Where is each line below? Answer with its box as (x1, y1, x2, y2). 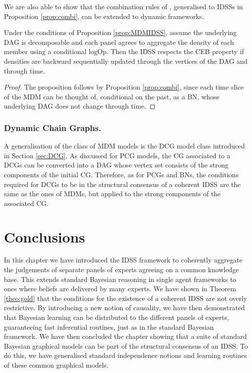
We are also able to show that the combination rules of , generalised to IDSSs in (4, 1, 243, 11)
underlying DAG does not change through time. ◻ (4, 101, 156, 111)
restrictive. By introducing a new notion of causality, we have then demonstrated (4, 302, 245, 313)
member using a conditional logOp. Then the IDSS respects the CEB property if (4, 46, 244, 56)
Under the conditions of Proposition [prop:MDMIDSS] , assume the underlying (4, 27, 237, 37)
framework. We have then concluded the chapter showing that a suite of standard (4, 331, 247, 341)
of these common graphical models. (4, 359, 108, 370)
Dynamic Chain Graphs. (4, 121, 101, 133)
